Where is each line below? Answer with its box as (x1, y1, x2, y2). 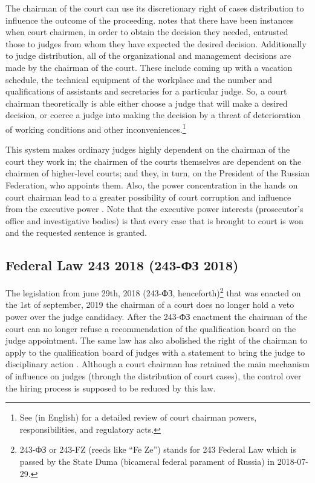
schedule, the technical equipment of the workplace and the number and (5, 73, 273, 85)
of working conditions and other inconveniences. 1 (5, 121, 186, 135)
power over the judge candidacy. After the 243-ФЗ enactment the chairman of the (5, 310, 307, 322)
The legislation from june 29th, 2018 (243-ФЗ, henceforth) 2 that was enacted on (5, 285, 301, 299)
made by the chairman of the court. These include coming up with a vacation (5, 61, 293, 73)
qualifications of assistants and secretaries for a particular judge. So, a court (5, 85, 287, 98)
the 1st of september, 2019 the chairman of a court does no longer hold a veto (5, 298, 294, 311)
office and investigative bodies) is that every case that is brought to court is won (5, 214, 304, 227)
